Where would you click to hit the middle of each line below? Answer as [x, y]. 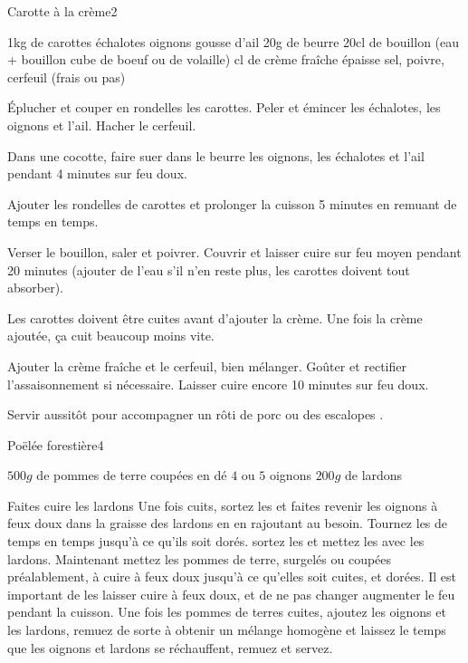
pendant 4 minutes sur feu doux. [97, 173]
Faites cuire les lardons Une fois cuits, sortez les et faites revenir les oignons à [223, 505]
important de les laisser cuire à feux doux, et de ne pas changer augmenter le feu [231, 594]
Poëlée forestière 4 [56, 444]
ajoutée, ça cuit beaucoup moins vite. [111, 336]
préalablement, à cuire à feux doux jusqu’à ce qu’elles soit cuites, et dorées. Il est [232, 577]
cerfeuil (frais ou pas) [67, 77]
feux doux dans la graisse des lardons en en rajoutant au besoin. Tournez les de [228, 523]
